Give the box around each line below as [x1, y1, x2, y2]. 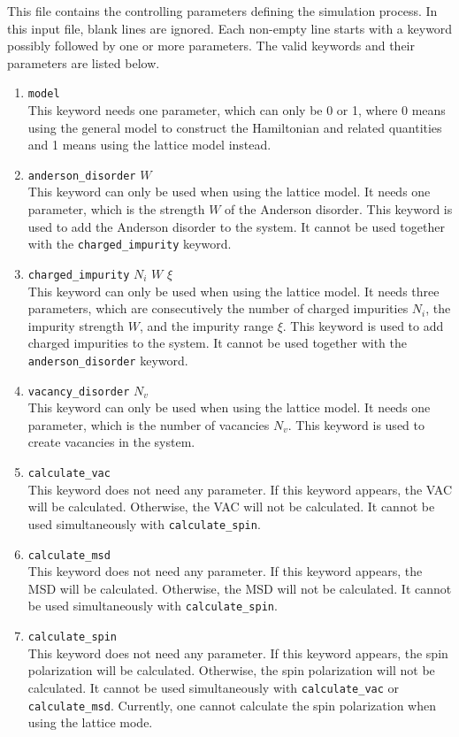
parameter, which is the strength [27, 200, 205, 219]
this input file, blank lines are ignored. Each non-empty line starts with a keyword [7, 19, 453, 37]
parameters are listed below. [7, 53, 160, 72]
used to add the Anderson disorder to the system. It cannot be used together [27, 217, 445, 235]
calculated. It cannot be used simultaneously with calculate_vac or [27, 678, 400, 696]
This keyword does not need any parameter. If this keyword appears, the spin [27, 643, 448, 662]
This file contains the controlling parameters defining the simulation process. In [7, 2, 438, 19]
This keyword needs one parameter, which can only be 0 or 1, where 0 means [27, 101, 446, 119]
